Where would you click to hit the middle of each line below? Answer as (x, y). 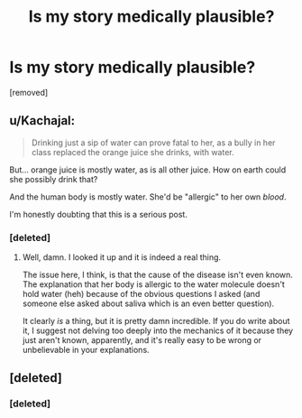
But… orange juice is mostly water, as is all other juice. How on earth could (148, 170)
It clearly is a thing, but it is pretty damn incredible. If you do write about (156, 321)
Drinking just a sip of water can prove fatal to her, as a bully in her (153, 143)
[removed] (29, 92)
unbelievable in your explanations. (86, 350)
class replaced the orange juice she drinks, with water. (133, 152)
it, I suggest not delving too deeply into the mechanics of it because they (158, 330)
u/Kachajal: (42, 121)
